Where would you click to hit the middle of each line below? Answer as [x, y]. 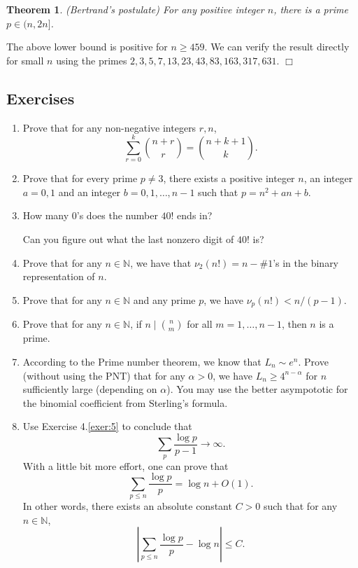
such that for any [300, 506]
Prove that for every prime [80, 178]
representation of [59, 276]
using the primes [92, 60]
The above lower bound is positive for [87, 47]
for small [25, 60]
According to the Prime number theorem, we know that [142, 361]
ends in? [195, 215]
